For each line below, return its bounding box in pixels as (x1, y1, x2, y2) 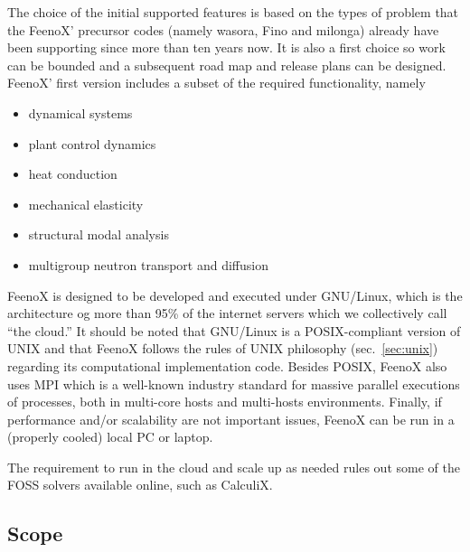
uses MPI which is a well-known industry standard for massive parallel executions (7, 374, 460, 393)
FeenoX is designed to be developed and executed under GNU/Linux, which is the (7, 285, 463, 304)
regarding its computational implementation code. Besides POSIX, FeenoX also (7, 356, 447, 375)
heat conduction (28, 164, 117, 183)
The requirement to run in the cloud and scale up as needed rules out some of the (7, 457, 460, 476)
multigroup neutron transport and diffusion (28, 255, 269, 274)
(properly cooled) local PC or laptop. (7, 427, 213, 446)
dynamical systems (28, 103, 133, 122)
